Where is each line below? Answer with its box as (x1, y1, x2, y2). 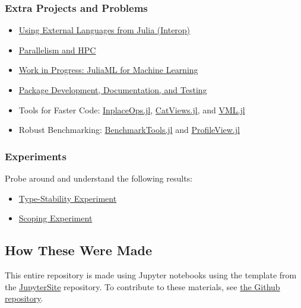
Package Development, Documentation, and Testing (18, 84, 207, 96)
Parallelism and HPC (18, 43, 96, 56)
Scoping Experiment (18, 212, 93, 224)
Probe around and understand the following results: (5, 172, 193, 184)
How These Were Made (5, 241, 152, 259)
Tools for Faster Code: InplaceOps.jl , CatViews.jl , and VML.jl (18, 103, 245, 116)
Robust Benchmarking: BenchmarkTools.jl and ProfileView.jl (18, 123, 240, 136)
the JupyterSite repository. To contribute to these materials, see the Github (5, 280, 280, 293)
